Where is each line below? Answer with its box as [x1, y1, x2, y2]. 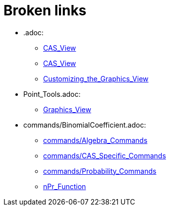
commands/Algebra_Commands [43, 136, 148, 144]
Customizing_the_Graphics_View [43, 74, 149, 83]
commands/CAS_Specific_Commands [43, 151, 166, 160]
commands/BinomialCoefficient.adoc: [23, 120, 146, 129]
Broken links [3, 2, 87, 19]
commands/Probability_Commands [43, 166, 157, 175]
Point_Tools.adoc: [23, 89, 81, 98]
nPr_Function [43, 182, 86, 191]
